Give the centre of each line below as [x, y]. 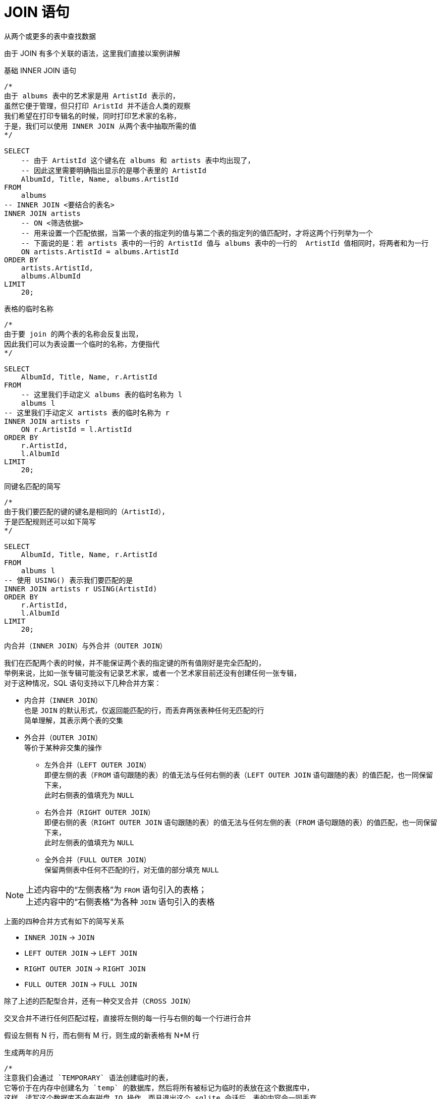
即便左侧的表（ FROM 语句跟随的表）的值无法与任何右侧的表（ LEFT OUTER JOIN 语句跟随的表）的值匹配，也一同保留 [239, 775]
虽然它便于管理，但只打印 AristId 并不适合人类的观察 [97, 106]
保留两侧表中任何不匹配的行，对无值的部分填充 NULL [132, 869]
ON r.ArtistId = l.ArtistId [76, 429]
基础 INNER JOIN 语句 [40, 70]
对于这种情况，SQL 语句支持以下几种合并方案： [83, 683]
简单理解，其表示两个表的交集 [74, 720]
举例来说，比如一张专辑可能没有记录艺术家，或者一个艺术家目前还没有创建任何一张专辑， [152, 673]
